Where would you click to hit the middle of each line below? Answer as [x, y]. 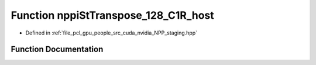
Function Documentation [57, 49]
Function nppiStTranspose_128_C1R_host [112, 15]
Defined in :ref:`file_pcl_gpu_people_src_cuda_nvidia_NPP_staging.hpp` [111, 33]
